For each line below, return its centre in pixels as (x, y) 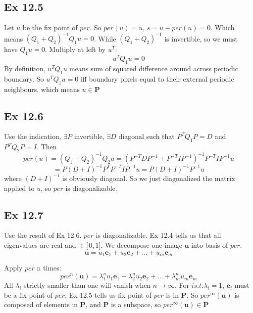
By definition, (25, 68)
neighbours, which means (42, 89)
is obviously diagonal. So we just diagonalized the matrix (149, 178)
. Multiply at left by (75, 49)
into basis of (210, 245)
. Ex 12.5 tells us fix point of (108, 294)
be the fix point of (50, 27)
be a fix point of (28, 294)
